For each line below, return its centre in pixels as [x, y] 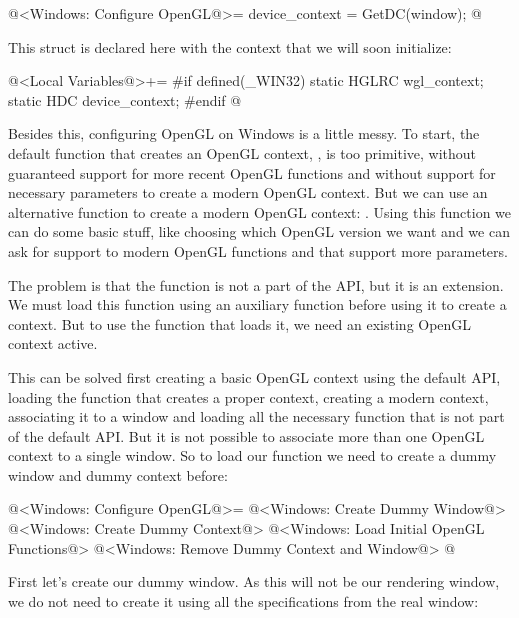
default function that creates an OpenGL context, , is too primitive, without [242, 152]
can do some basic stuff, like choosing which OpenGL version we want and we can [259, 231]
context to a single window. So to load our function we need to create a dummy [252, 455]
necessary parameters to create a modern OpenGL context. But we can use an [248, 192]
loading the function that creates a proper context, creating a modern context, [248, 396]
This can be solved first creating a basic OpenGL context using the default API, [254, 376]
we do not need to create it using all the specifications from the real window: [243, 600]
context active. [53, 343]
